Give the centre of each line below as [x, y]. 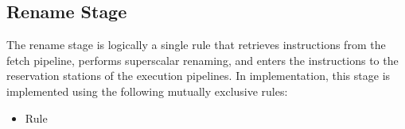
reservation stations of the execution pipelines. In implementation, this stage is [199, 76]
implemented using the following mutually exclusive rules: [147, 91]
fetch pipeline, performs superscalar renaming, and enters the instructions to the [202, 60]
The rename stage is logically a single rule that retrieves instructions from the [196, 45]
